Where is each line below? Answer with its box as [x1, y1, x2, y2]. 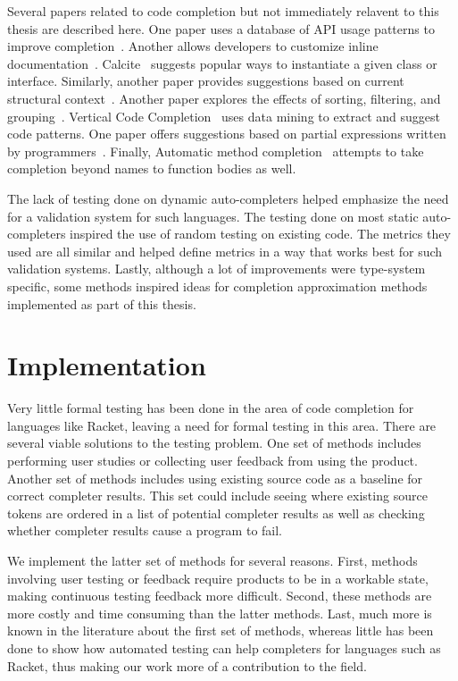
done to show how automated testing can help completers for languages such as [7, 638, 441, 657]
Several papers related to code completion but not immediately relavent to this [7, 2, 439, 20]
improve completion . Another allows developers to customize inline [7, 37, 379, 55]
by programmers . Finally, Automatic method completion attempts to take [7, 141, 424, 160]
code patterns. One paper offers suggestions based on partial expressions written [7, 124, 446, 143]
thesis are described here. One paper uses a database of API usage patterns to [7, 19, 435, 38]
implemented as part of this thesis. [7, 294, 196, 313]
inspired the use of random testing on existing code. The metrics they [70, 224, 451, 243]
